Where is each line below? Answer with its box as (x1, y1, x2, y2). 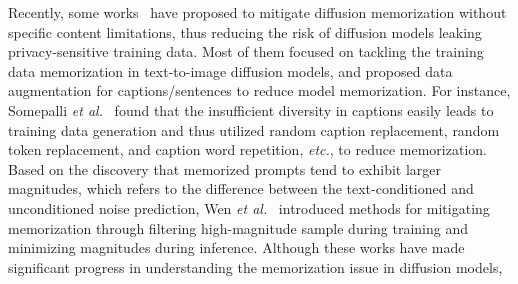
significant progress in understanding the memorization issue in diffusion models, (8, 256, 503, 277)
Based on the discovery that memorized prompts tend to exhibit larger (8, 158, 442, 179)
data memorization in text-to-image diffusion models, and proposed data (8, 60, 453, 81)
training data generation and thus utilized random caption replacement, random (8, 119, 500, 140)
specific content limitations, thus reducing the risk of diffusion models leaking (8, 21, 482, 42)
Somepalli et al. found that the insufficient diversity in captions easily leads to (8, 99, 494, 120)
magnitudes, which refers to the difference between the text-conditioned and (8, 178, 474, 199)
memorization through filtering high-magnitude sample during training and (8, 217, 469, 238)
